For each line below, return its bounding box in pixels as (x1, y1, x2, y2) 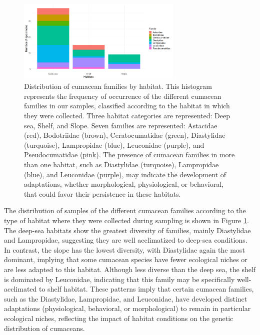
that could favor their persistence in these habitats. (24, 188, 181, 199)
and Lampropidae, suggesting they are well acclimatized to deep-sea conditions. (4, 235, 247, 245)
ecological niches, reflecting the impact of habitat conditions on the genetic (4, 313, 233, 323)
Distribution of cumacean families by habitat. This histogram (24, 81, 212, 91)
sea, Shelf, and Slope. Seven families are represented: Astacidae (24, 120, 217, 130)
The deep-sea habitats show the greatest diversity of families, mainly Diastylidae (4, 225, 251, 235)
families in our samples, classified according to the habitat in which (24, 100, 230, 111)
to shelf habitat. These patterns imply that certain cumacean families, (38, 284, 254, 294)
